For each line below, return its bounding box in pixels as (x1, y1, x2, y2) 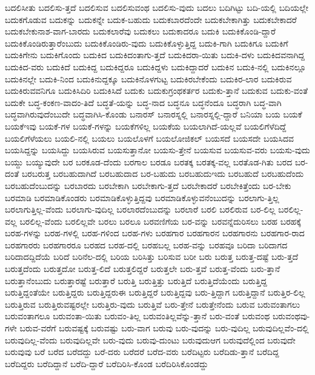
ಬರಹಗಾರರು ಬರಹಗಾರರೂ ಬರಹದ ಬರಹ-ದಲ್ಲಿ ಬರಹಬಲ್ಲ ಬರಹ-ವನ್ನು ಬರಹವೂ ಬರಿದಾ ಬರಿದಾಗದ (5, 238, 288, 251)
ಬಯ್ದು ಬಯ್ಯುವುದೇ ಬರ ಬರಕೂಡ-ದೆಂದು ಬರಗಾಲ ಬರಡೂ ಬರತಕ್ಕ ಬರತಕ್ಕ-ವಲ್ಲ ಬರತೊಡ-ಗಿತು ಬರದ (5, 155, 293, 168)
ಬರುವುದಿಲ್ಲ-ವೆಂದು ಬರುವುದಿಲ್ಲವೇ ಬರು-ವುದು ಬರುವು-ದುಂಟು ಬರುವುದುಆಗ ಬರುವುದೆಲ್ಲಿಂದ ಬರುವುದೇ (5, 333, 296, 346)
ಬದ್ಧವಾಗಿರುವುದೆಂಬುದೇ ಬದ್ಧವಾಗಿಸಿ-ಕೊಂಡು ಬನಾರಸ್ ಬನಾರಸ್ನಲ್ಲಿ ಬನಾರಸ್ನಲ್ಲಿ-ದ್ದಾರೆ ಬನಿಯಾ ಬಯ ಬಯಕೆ (5, 108, 302, 121)
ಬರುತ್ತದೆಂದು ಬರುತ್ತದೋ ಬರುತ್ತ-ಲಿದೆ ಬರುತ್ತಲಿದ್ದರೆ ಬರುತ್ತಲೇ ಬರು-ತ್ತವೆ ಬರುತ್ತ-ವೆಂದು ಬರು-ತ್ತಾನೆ (5, 262, 280, 275)
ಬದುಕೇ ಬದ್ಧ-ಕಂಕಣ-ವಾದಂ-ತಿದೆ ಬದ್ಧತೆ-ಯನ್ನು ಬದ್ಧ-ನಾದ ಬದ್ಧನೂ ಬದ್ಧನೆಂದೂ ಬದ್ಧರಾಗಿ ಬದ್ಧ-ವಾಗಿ (5, 96, 282, 108)
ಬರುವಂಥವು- (272, 310, 310, 322)
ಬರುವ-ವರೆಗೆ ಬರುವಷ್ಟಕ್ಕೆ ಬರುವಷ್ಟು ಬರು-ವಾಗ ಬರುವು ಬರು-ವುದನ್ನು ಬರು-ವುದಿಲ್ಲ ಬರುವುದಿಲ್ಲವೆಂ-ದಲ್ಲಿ (19, 322, 309, 334)
